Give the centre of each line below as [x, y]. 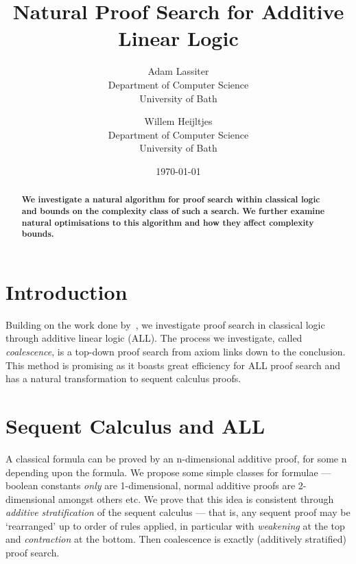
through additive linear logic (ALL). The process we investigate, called [154, 338]
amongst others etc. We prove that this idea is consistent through [196, 498]
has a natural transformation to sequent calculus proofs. [123, 378]
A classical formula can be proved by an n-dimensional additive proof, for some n [176, 458]
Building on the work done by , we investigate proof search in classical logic [165, 324]
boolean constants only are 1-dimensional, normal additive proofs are [151, 485]
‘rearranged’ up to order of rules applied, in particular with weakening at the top [175, 525]
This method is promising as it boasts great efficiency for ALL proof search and [173, 365]
